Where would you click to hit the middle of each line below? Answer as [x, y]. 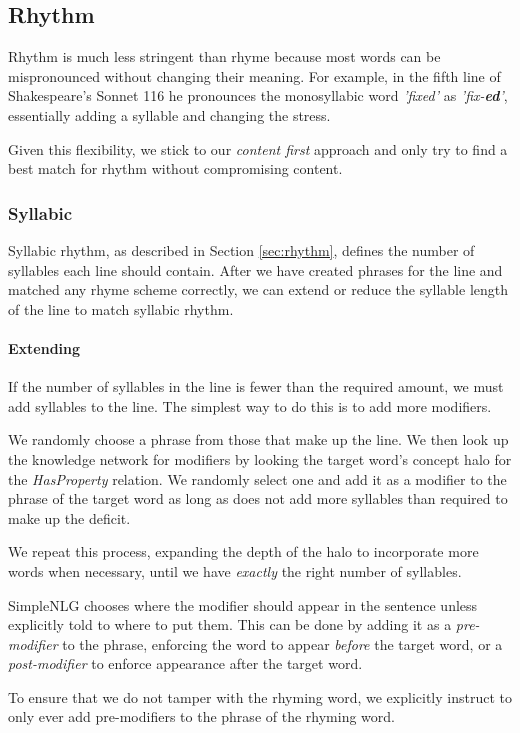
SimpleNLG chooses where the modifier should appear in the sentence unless [243, 604]
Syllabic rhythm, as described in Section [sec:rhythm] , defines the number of [241, 249]
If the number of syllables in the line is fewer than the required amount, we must [256, 386]
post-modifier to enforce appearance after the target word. [185, 663]
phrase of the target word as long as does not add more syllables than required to [258, 498]
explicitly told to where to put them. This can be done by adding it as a [230, 624]
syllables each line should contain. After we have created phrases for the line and [255, 269]
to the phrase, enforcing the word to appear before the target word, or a [282, 643]
